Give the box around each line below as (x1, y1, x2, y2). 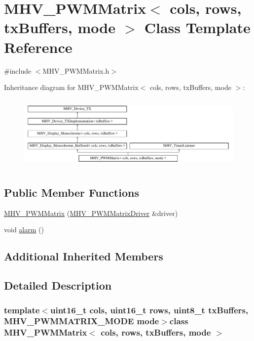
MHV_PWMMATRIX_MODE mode (4, 315, 159, 327)
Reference (4, 37, 73, 57)
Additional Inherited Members (4, 249, 163, 264)
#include (4, 65, 32, 76)
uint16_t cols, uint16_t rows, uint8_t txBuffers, (50, 303, 249, 316)
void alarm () (4, 224, 44, 235)
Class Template (144, 17, 251, 38)
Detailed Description (4, 278, 112, 293)
